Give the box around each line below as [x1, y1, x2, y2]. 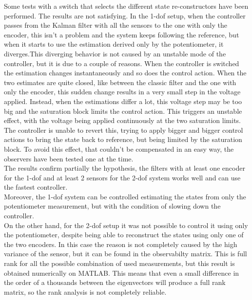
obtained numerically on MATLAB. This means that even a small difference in [4, 267, 239, 278]
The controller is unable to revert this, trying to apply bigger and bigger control [4, 124, 243, 135]
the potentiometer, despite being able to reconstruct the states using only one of [4, 229, 244, 240]
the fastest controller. [4, 182, 68, 192]
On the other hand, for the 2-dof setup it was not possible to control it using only [4, 220, 248, 230]
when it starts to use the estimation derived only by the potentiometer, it [4, 39, 224, 49]
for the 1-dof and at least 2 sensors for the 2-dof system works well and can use [4, 172, 241, 182]
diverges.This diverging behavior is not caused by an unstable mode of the [4, 48, 226, 58]
